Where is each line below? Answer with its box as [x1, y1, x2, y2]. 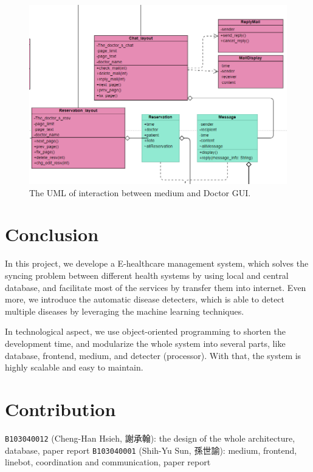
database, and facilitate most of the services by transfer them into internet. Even [5, 281, 306, 293]
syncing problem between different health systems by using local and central [5, 269, 289, 281]
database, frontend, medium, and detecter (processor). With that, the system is [5, 349, 301, 361]
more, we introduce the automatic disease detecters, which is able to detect [5, 293, 285, 306]
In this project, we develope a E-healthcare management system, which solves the [5, 257, 309, 270]
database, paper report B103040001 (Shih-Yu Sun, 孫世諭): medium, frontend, [5, 443, 297, 456]
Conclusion [5, 222, 99, 247]
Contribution [5, 396, 116, 421]
